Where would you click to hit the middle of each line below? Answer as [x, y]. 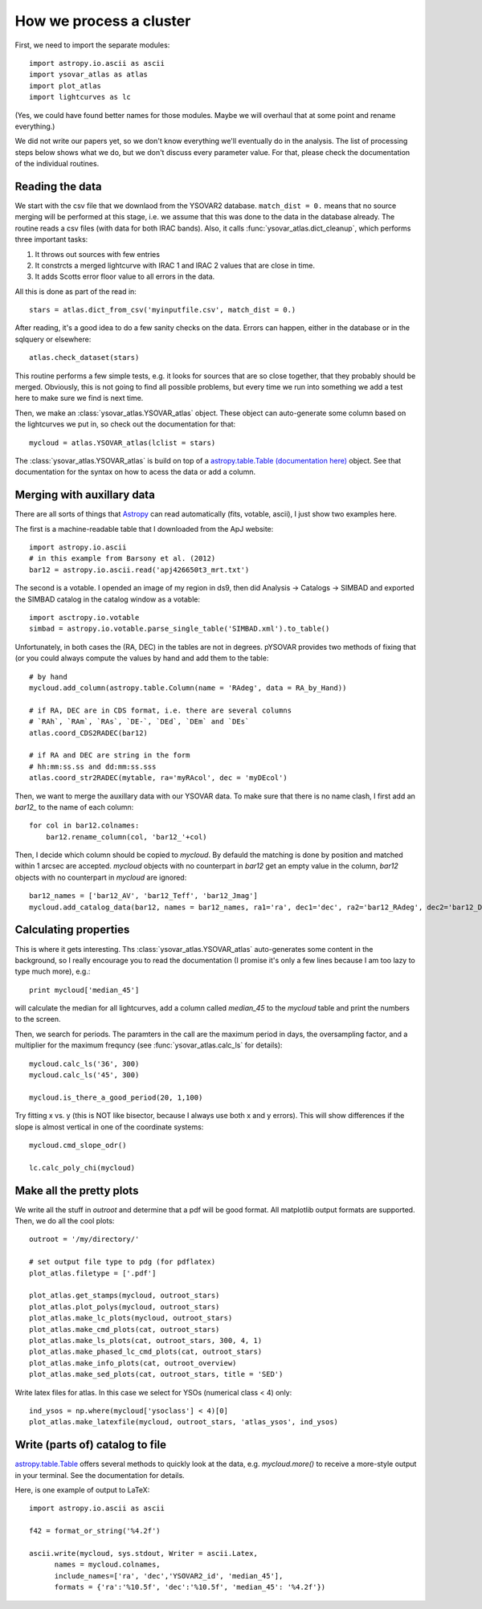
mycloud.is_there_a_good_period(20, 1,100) [116, 1097]
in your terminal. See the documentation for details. [100, 1475]
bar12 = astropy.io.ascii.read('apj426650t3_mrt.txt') [139, 570]
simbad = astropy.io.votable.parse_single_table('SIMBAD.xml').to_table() [180, 629]
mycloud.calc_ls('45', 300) [84, 1075]
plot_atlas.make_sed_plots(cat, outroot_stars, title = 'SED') [156, 1374]
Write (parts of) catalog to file [90, 1445]
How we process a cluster [103, 21]
